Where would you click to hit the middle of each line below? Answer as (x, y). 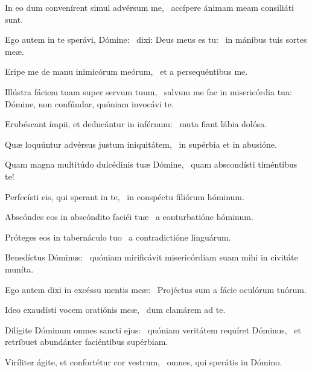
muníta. (19, 269)
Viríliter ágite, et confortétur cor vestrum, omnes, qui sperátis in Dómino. (144, 361)
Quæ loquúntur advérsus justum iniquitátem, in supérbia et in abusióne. (141, 144)
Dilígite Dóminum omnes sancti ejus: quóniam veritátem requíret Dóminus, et (153, 329)
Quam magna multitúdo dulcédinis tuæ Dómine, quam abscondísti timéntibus (151, 164)
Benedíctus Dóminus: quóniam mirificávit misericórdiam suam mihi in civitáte (151, 257)
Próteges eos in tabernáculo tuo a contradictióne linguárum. (118, 237)
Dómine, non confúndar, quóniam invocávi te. (89, 103)
